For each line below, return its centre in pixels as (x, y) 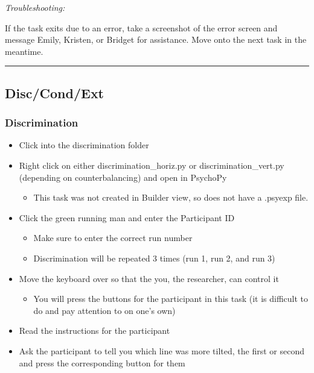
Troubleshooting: (35, 7)
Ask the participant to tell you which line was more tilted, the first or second (162, 350)
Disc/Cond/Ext (55, 92)
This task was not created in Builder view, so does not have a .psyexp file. (171, 197)
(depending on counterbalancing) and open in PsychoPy (123, 177)
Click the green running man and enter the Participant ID (127, 217)
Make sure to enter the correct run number (113, 238)
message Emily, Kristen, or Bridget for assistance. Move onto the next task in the (156, 39)
